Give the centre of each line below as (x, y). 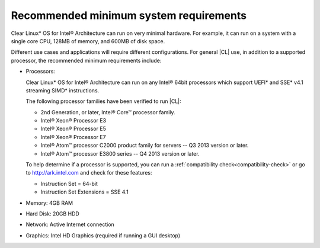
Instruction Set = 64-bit (69, 183)
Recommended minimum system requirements (129, 15)
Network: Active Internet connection (70, 224)
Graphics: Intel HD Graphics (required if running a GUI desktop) (103, 235)
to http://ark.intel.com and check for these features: (89, 173)
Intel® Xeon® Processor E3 (73, 121)
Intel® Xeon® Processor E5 (73, 129)
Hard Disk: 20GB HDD (52, 214)
